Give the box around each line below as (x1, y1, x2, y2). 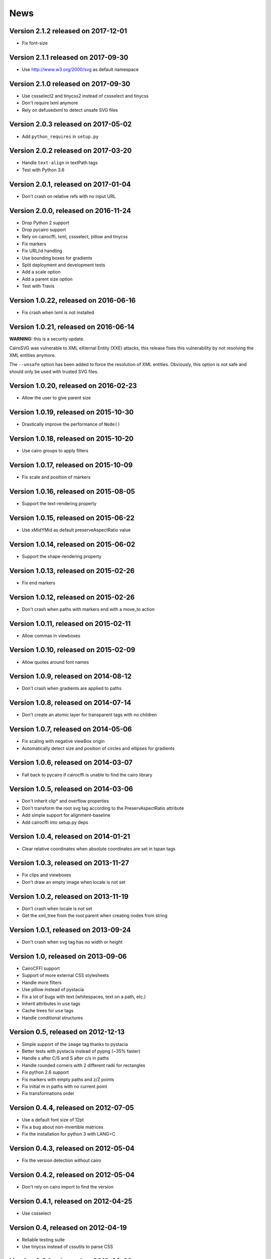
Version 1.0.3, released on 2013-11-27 (9, 859, 129, 867)
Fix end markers (22, 580, 55, 586)
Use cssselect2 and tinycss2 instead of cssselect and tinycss (22, 93, 149, 99)
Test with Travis (22, 283, 55, 289)
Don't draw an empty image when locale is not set (22, 879, 125, 885)
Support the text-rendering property (22, 501, 97, 507)
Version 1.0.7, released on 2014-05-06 (9, 725, 132, 734)
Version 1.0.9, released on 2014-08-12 (9, 672, 131, 681)
